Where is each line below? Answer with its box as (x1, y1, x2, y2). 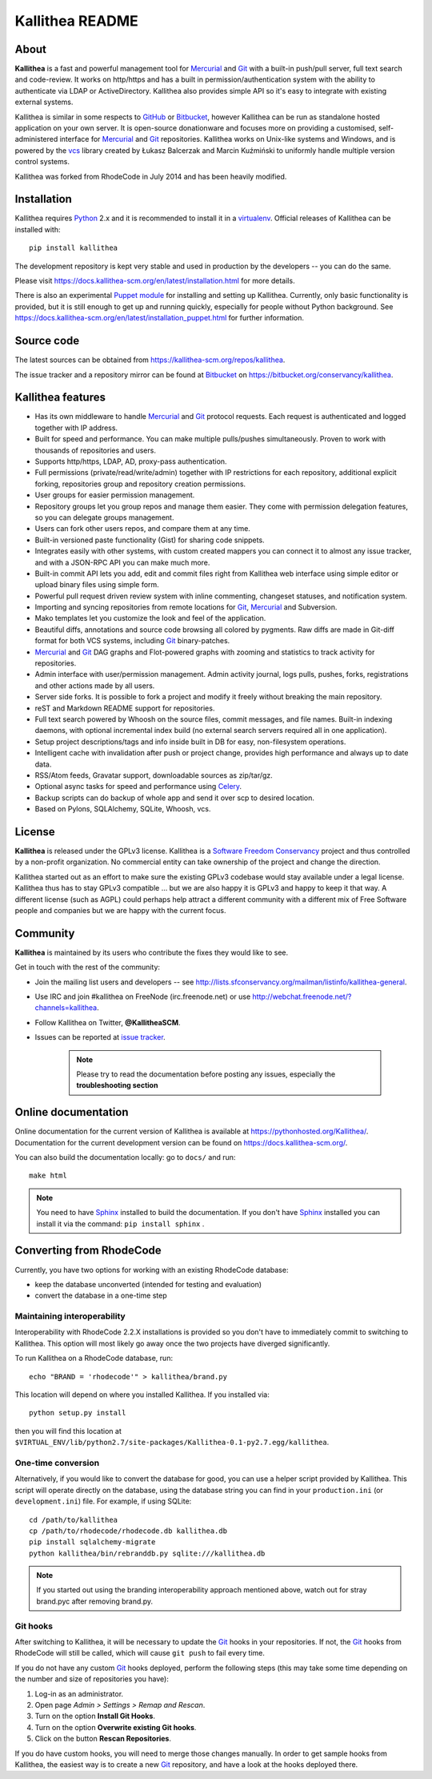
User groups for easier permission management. (34, 490, 195, 500)
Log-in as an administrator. (34, 1688, 124, 1698)
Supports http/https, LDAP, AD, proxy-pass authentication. (34, 457, 227, 466)
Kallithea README (14, 12, 139, 30)
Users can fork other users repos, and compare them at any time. (34, 524, 251, 533)
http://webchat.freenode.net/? (252, 992, 352, 1001)
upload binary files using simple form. (34, 580, 159, 590)
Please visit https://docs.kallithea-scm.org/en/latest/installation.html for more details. (14, 276, 295, 286)
